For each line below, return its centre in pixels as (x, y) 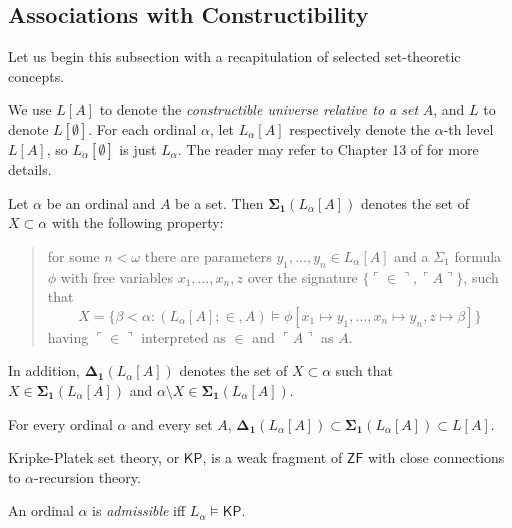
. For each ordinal (142, 128)
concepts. (36, 75)
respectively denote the (360, 128)
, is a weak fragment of (272, 457)
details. (30, 168)
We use (30, 109)
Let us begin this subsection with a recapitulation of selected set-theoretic (234, 56)
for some (73, 255)
